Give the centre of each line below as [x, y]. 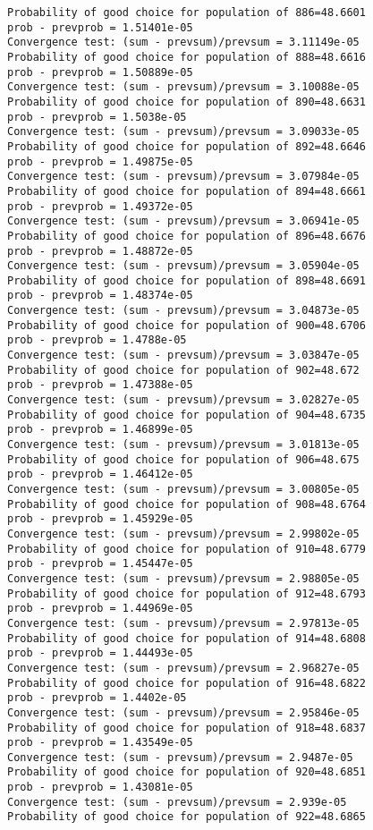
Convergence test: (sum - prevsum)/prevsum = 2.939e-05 [177, 802]
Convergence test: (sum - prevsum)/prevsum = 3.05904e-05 [183, 266]
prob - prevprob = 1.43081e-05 [100, 788]
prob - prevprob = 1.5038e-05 [97, 117]
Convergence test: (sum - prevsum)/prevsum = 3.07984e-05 [183, 177]
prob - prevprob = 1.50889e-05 [100, 72]
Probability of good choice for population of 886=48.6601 [186, 13]
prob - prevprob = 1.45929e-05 [100, 519]
